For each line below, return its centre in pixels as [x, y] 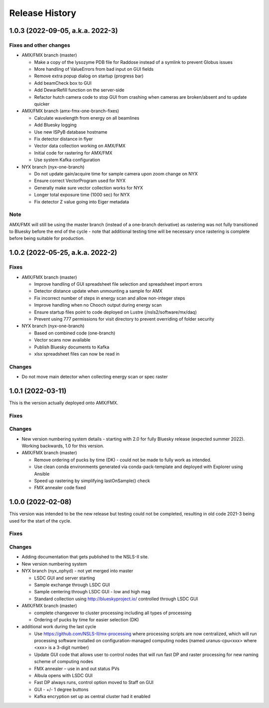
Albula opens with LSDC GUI [64, 676]
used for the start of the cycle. [40, 521]
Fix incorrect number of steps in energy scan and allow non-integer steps [110, 298]
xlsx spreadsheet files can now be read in [77, 354]
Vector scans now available [62, 340]
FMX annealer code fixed [60, 488]
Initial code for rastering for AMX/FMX [73, 153]
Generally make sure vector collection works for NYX [89, 187]
